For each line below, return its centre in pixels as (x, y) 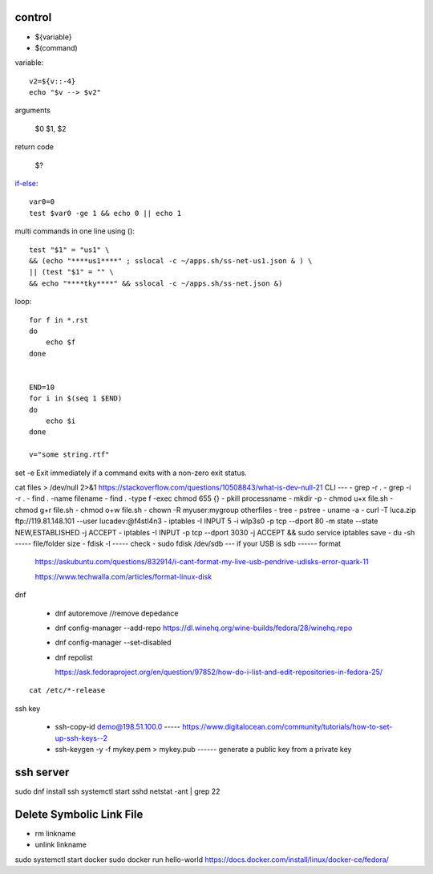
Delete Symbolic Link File (79, 814)
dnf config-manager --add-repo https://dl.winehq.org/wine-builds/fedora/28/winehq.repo (204, 628)
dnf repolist (74, 657)
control (33, 17)
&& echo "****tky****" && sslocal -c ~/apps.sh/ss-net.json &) (156, 283)
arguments (33, 110)
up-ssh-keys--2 (81, 738)
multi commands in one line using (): (75, 231)
